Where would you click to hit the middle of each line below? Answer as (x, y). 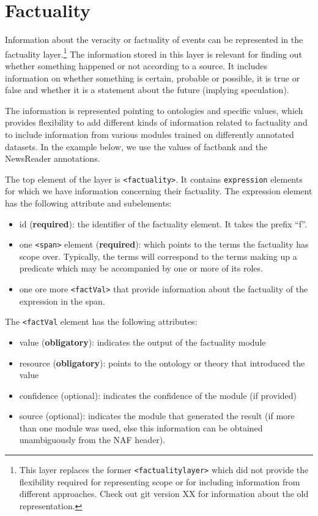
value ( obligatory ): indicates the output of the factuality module (142, 342)
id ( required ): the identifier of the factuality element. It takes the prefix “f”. (163, 223)
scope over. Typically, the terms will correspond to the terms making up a (158, 256)
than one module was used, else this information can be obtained (141, 427)
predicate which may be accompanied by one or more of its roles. (141, 268)
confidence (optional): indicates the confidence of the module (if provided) (158, 395)
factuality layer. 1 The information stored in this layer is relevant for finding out (153, 53)
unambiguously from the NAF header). (92, 440)
